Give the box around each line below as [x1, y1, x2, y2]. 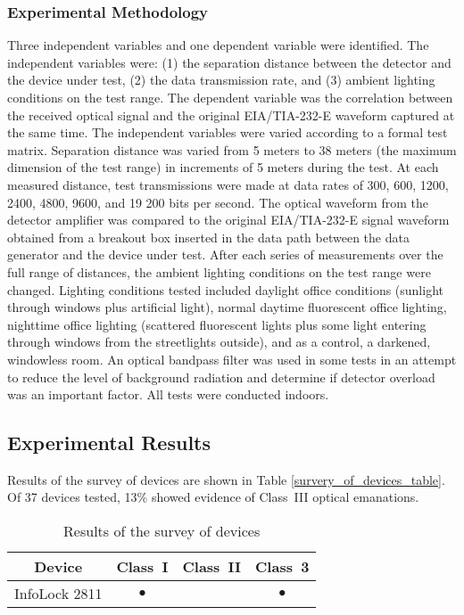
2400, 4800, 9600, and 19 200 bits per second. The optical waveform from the [7, 193, 428, 211]
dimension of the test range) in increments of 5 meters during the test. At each [7, 158, 439, 176]
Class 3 [255, 556, 310, 578]
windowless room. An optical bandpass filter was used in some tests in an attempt [7, 349, 457, 368]
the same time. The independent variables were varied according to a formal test [7, 123, 448, 142]
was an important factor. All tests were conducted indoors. [7, 385, 329, 404]
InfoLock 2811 [14, 583, 103, 604]
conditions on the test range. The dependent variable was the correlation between [7, 88, 453, 106]
